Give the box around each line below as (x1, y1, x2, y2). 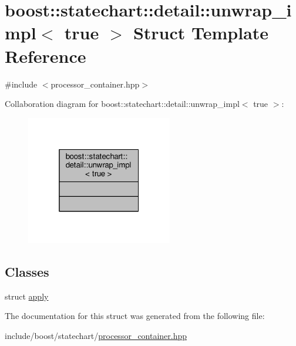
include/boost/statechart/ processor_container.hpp (5, 329, 187, 341)
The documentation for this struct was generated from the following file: (5, 310, 265, 322)
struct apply (5, 290, 49, 302)
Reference (5, 43, 86, 68)
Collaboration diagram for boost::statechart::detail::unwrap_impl (5, 98, 240, 110)
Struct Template (133, 21, 269, 45)
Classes (5, 262, 49, 280)
